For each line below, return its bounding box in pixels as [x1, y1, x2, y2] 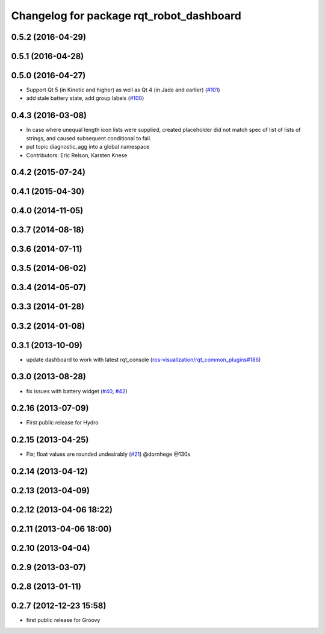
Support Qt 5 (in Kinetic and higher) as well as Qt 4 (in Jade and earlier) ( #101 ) [26, 86, 220, 93]
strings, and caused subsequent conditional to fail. [26, 134, 152, 141]
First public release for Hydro [26, 419, 99, 426]
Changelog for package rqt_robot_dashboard [11, 9, 242, 22]
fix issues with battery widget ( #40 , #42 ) [26, 387, 128, 394]
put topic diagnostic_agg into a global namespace [26, 143, 150, 151]
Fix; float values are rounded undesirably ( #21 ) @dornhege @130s [26, 450, 191, 458]
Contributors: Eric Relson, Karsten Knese [26, 151, 128, 159]
